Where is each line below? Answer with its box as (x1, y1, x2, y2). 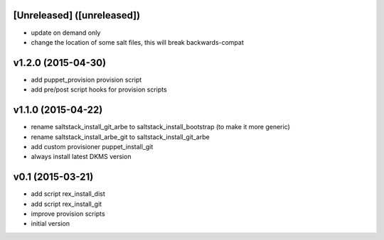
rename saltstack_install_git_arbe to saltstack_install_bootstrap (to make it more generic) (31, 123, 291, 131)
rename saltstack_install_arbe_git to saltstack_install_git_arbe (31, 132, 210, 141)
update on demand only (31, 28, 101, 37)
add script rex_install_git (31, 200, 102, 208)
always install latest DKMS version (31, 153, 132, 161)
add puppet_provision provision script (31, 75, 142, 84)
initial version (31, 219, 70, 228)
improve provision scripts (31, 209, 106, 218)
